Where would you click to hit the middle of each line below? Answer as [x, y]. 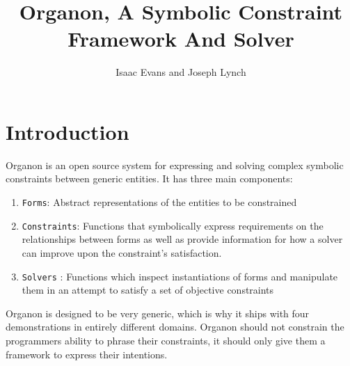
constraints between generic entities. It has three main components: [149, 178]
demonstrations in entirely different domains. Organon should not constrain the [175, 327]
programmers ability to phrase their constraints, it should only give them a [166, 340]
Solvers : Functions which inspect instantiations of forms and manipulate [180, 276]
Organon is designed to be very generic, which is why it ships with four [158, 313]
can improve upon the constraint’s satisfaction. [122, 252]
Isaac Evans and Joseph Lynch [181, 72]
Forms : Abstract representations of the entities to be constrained [159, 202]
